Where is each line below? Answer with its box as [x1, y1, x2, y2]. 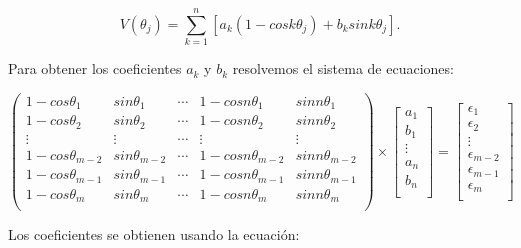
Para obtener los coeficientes [8, 58, 182, 79]
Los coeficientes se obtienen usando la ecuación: [8, 224, 300, 245]
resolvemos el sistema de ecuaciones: [232, 58, 454, 79]
